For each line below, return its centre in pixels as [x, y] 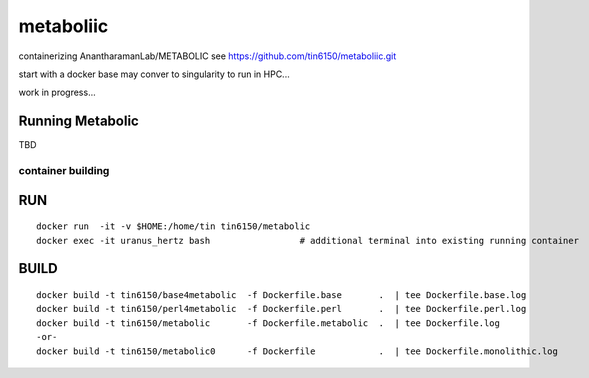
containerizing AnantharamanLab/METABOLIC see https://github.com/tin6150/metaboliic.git [207, 56]
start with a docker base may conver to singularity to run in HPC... [154, 74]
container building [64, 170]
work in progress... [57, 92]
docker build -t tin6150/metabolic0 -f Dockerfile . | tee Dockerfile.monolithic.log [297, 351]
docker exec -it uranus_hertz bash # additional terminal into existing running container [308, 240]
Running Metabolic [78, 121]
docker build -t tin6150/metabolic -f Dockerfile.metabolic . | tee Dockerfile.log [268, 323]
